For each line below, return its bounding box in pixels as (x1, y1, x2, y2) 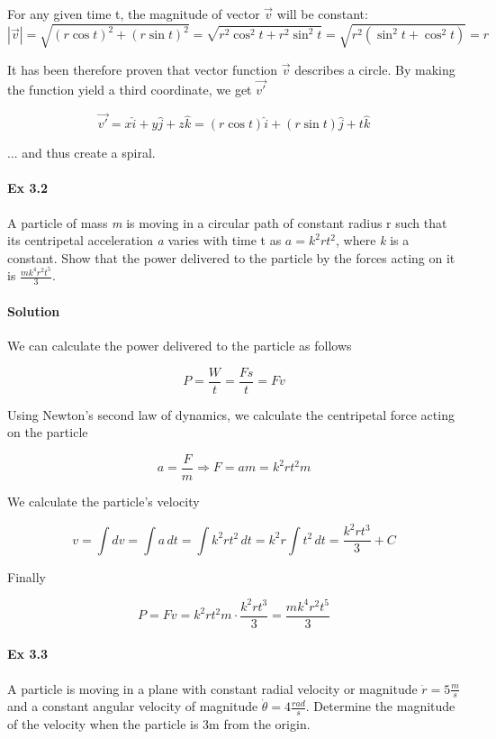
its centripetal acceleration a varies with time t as (7, 231, 282, 250)
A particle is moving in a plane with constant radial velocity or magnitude (7, 679, 418, 698)
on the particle (7, 423, 88, 442)
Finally (7, 567, 46, 586)
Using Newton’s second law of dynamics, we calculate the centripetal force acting (7, 405, 455, 424)
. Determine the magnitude (305, 697, 455, 716)
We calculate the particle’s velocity (7, 492, 200, 511)
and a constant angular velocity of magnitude (7, 697, 258, 716)
